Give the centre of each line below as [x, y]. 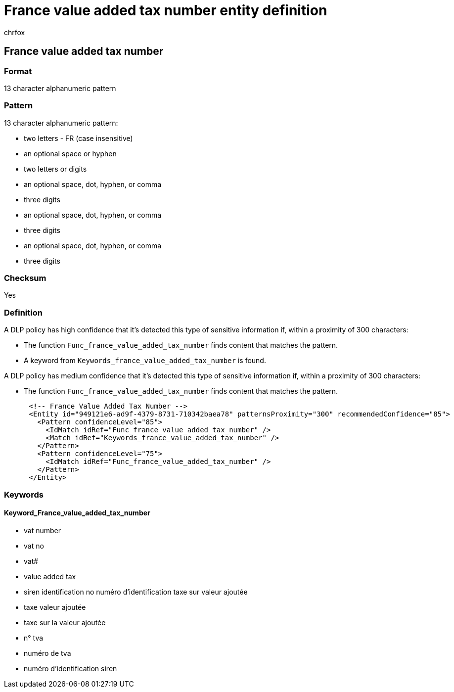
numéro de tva [47, 653]
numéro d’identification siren [70, 668]
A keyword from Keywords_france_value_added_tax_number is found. [145, 361]
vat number [42, 530]
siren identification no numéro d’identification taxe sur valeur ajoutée [136, 592]
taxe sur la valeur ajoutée [65, 622]
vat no [34, 546]
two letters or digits [55, 169]
